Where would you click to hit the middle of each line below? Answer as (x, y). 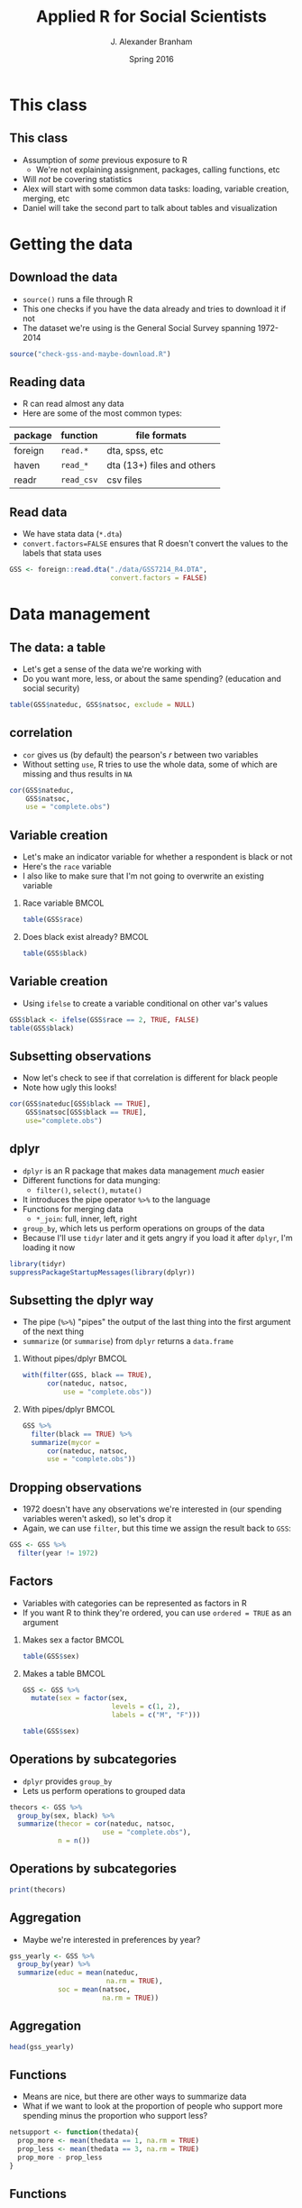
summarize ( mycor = (65, 1442)
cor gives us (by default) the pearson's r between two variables (140, 754)
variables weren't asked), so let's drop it (97, 1519)
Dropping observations (76, 1487)
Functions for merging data (73, 1209)
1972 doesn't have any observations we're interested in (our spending (152, 1509)
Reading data (47, 382)
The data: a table (58, 647)
